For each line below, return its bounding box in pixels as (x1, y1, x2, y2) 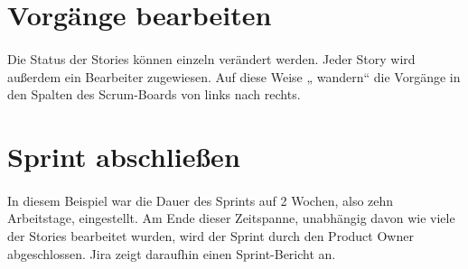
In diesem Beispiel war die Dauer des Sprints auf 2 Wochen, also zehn (7, 190, 394, 209)
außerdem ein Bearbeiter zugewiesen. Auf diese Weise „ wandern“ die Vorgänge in (7, 67, 461, 86)
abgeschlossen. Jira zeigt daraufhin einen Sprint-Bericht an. (7, 244, 336, 263)
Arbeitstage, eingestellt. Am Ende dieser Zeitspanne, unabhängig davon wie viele (7, 209, 455, 227)
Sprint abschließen (7, 137, 240, 174)
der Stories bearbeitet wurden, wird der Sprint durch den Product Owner (7, 226, 414, 245)
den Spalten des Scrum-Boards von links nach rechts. (7, 85, 301, 104)
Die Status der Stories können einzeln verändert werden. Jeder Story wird (7, 49, 416, 68)
